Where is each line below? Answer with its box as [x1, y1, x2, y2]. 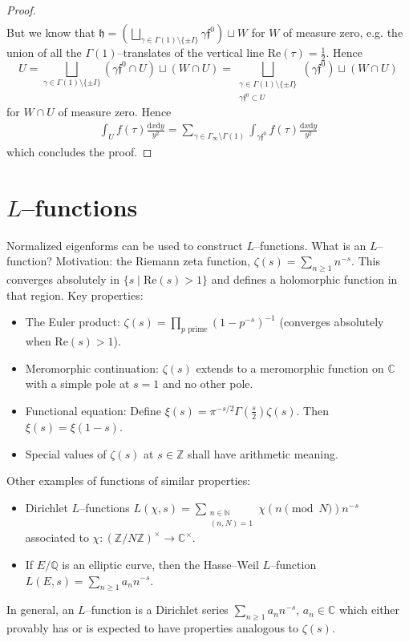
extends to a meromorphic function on [196, 359, 384, 376]
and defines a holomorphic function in [211, 271, 398, 288]
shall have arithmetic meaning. [187, 445, 338, 462]
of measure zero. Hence [58, 103, 172, 120]
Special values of [25, 445, 107, 462]
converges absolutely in [6, 271, 119, 288]
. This [351, 252, 380, 269]
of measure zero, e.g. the [283, 24, 403, 41]
